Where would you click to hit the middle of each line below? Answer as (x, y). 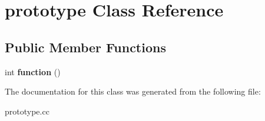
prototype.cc (27, 111)
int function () (33, 71)
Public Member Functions (85, 47)
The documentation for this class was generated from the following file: (133, 91)
